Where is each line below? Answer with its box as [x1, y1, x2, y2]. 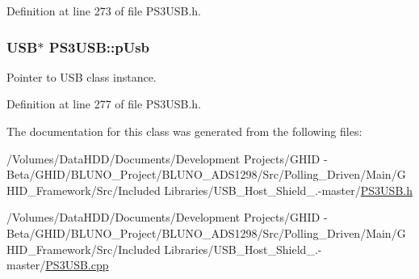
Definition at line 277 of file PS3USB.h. [6, 95, 201, 112]
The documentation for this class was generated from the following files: [6, 123, 362, 139]
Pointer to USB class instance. [6, 68, 157, 85]
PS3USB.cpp [45, 256, 109, 273]
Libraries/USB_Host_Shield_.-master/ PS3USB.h [164, 181, 413, 198]
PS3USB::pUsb [48, 36, 150, 57]
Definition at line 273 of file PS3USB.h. [6, 2, 201, 19]
